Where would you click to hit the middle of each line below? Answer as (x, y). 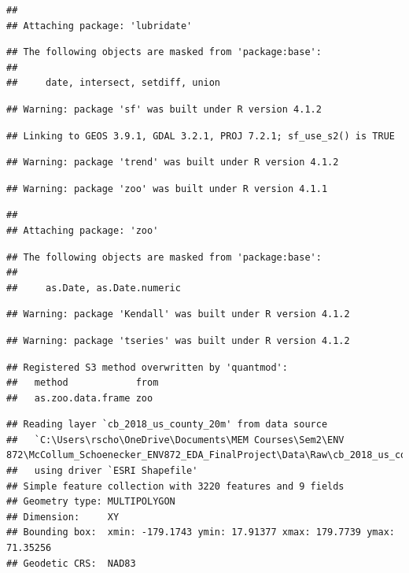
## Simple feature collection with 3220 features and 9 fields (175, 486)
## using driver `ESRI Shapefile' (102, 471)
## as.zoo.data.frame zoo (80, 398)
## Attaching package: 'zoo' (83, 230)
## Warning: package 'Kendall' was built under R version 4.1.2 (178, 314)
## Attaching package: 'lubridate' (99, 26)
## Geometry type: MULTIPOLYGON (91, 502)
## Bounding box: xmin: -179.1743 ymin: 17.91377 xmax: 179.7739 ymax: (201, 532)
